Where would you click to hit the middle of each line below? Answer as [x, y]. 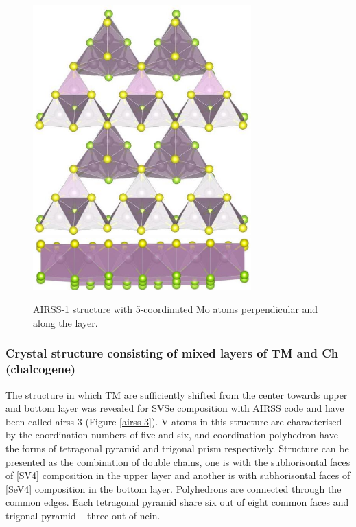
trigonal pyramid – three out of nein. [83, 515]
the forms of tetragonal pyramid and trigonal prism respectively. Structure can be [177, 448]
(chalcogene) [41, 369]
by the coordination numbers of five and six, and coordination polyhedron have [172, 435]
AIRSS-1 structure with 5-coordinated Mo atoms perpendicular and [176, 309]
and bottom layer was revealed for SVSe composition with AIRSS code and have [175, 408]
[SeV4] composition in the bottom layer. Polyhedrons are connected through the [174, 488]
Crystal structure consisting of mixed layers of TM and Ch [172, 353]
